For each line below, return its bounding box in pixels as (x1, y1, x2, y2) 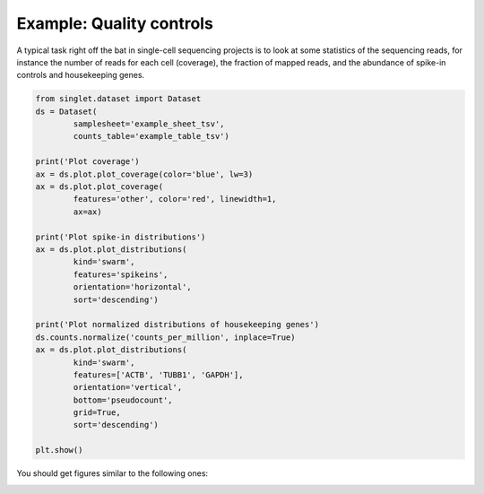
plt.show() (35, 445, 83, 455)
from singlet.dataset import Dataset (35, 94, 202, 104)
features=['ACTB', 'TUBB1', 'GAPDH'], (73, 369, 244, 380)
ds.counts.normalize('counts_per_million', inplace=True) (35, 332, 296, 342)
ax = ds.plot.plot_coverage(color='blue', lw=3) (35, 169, 254, 179)
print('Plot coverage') (35, 157, 141, 167)
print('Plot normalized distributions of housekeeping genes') (35, 319, 320, 330)
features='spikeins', (73, 269, 169, 280)
